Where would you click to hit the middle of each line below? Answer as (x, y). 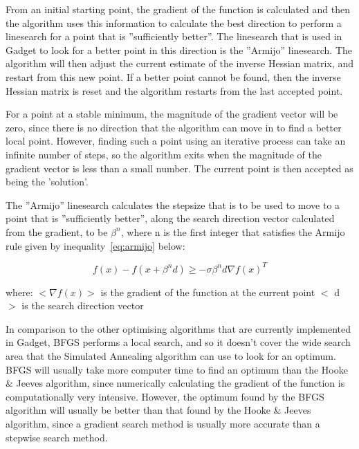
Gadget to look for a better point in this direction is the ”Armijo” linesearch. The (179, 49)
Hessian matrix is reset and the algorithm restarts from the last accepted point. (174, 90)
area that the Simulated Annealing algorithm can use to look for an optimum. (171, 355)
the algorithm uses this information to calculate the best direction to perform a (174, 22)
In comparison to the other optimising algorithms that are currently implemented (178, 328)
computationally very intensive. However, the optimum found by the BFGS (165, 396)
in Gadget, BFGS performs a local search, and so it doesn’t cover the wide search (178, 342)
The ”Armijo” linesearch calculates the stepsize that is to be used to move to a (173, 204)
